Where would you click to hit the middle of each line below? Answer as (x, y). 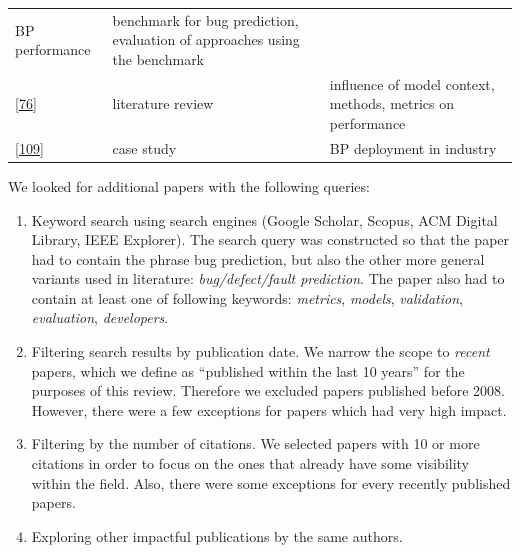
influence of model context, (412, 83)
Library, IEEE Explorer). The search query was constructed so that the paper (270, 239)
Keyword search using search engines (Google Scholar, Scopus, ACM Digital (264, 219)
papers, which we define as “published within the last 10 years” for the (248, 370)
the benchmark (158, 58)
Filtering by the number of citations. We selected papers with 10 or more (255, 443)
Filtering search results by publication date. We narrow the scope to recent (260, 351)
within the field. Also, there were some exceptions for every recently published (271, 482)
